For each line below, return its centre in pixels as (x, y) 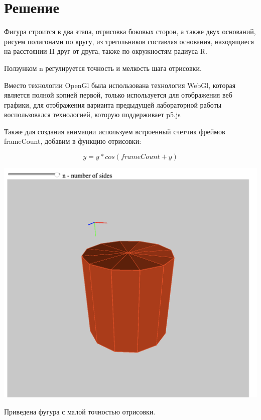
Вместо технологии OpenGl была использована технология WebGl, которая (120, 85)
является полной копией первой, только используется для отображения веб (118, 95)
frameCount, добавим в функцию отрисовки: (73, 141)
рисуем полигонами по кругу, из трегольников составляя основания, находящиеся (129, 41)
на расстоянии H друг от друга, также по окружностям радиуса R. (106, 51)
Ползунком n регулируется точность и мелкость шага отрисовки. (103, 68)
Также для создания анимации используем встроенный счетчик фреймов (115, 131)
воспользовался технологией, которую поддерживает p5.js (92, 114)
